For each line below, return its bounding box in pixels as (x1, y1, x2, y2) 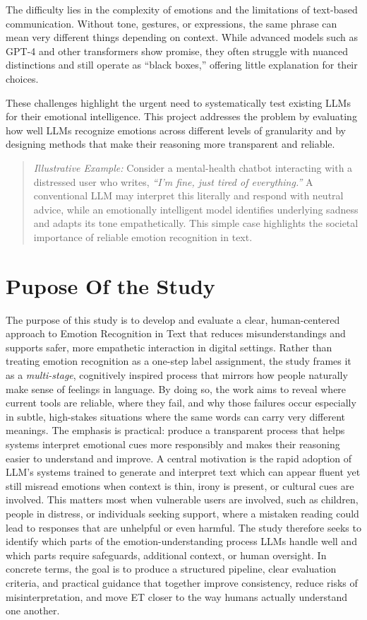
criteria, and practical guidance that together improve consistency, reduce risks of (6, 575, 358, 590)
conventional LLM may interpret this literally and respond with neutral (33, 188, 344, 203)
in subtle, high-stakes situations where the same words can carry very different (6, 409, 346, 423)
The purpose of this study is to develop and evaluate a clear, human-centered (6, 312, 340, 327)
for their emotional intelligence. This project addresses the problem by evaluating (6, 109, 357, 124)
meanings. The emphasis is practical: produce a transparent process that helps (6, 423, 345, 438)
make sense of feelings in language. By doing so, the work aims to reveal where (6, 381, 347, 396)
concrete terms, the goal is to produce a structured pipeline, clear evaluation (6, 561, 337, 576)
